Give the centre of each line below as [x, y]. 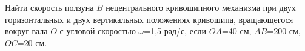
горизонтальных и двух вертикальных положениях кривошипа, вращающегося [149, 19]
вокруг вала [26, 31]
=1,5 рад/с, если [175, 31]
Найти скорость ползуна [49, 7]
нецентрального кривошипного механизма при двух [201, 7]
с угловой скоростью [98, 31]
